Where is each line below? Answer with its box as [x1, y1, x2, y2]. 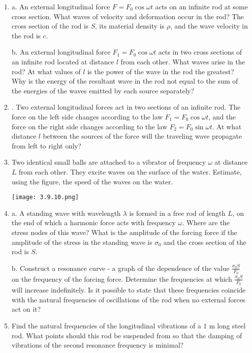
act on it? [11, 304, 41, 314]
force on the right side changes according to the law [11, 121, 167, 131]
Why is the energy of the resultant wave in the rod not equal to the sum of [11, 76, 238, 86]
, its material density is [94, 21, 165, 31]
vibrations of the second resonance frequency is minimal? [11, 340, 184, 350]
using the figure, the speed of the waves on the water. [11, 176, 173, 186]
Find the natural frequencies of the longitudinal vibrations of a [11, 320, 201, 330]
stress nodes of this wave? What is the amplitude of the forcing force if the [11, 227, 237, 237]
